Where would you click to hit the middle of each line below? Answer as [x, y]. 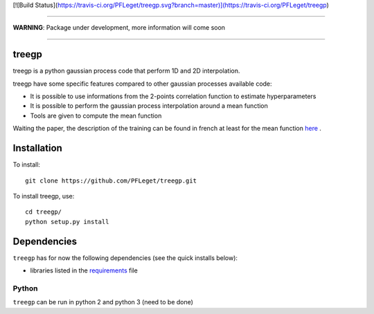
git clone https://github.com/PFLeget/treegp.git [111, 181]
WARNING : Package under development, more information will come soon [119, 28]
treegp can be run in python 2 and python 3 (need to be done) [103, 302]
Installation [37, 148]
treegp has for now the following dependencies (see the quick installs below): [125, 258]
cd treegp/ [44, 212]
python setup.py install [67, 222]
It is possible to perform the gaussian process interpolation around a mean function [149, 106]
